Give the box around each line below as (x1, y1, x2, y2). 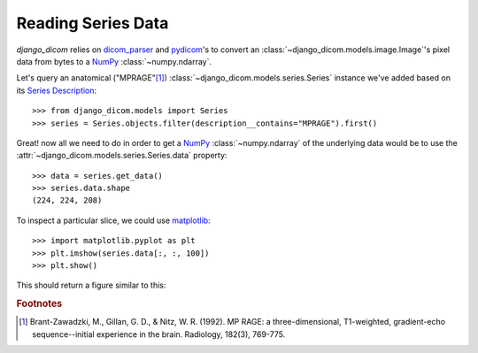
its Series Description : (16, 85, 97, 96)
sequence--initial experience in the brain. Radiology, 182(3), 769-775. (32, 328, 286, 340)
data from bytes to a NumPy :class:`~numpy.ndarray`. (16, 56, 212, 66)
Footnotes (16, 297, 63, 310)
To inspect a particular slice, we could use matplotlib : (16, 215, 212, 226)
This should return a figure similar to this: (16, 280, 166, 291)
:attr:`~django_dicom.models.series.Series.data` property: (16, 150, 227, 161)
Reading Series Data (16, 13, 169, 33)
